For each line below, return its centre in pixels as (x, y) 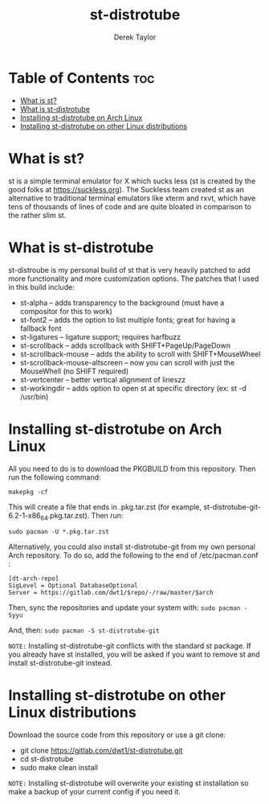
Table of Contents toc (82, 78)
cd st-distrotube (47, 759)
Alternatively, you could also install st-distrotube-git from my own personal (132, 547)
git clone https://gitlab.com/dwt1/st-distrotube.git (101, 751)
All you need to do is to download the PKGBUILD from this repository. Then (132, 468)
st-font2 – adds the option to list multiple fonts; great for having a (127, 320)
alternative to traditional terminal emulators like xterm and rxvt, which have (132, 198)
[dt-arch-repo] (34, 579)
